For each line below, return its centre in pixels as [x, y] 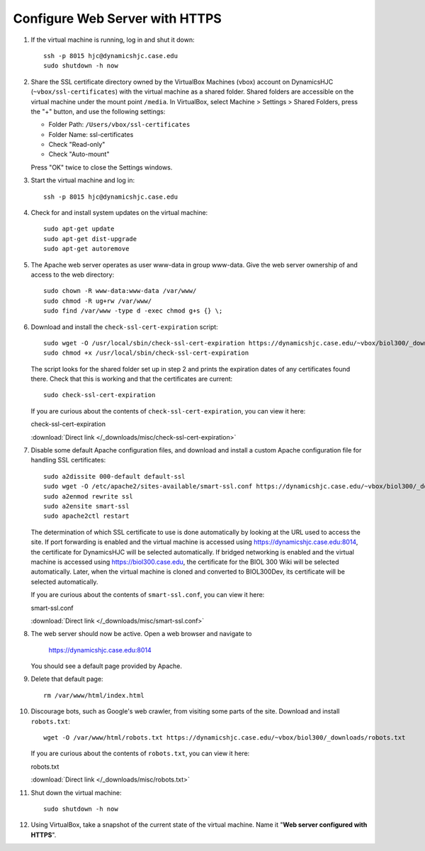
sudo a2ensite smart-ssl [86, 506]
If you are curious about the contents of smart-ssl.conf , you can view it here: [148, 595]
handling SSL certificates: [68, 460]
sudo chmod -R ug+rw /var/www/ [98, 301]
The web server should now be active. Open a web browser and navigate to [141, 634]
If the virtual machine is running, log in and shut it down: [113, 40]
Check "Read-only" [77, 145]
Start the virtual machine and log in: [83, 180]
